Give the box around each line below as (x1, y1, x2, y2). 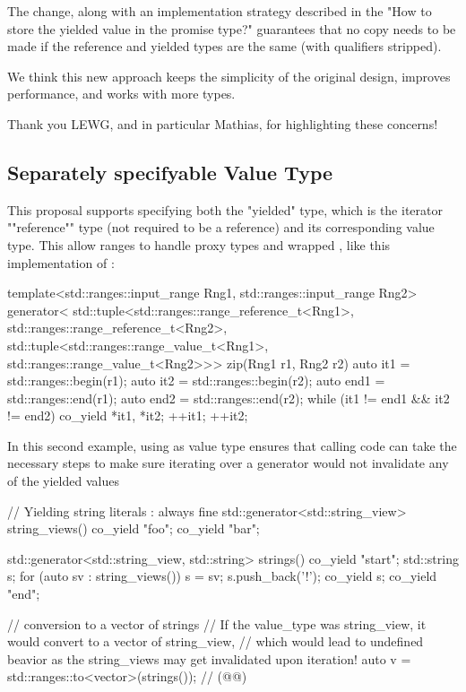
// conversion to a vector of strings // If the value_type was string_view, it (7, 614, 427, 633)
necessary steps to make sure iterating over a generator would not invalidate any (7, 454, 449, 472)
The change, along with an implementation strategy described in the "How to (7, 2, 432, 20)
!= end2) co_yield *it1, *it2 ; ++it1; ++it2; (7, 406, 248, 425)
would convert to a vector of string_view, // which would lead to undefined (7, 632, 424, 651)
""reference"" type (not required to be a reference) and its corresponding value (7, 218, 435, 237)
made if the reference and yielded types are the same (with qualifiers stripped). (7, 37, 442, 56)
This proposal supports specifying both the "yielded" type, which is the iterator (7, 200, 443, 219)
